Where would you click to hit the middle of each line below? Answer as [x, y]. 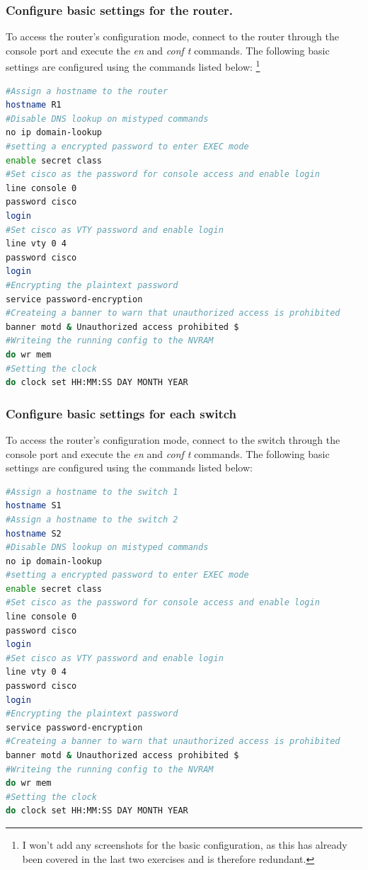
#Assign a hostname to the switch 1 [92, 492]
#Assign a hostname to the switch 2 [92, 519]
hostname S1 [34, 506]
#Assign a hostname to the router [87, 91]
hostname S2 [34, 533]
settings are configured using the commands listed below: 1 [133, 66]
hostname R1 [34, 105]
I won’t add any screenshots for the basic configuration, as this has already [185, 844]
